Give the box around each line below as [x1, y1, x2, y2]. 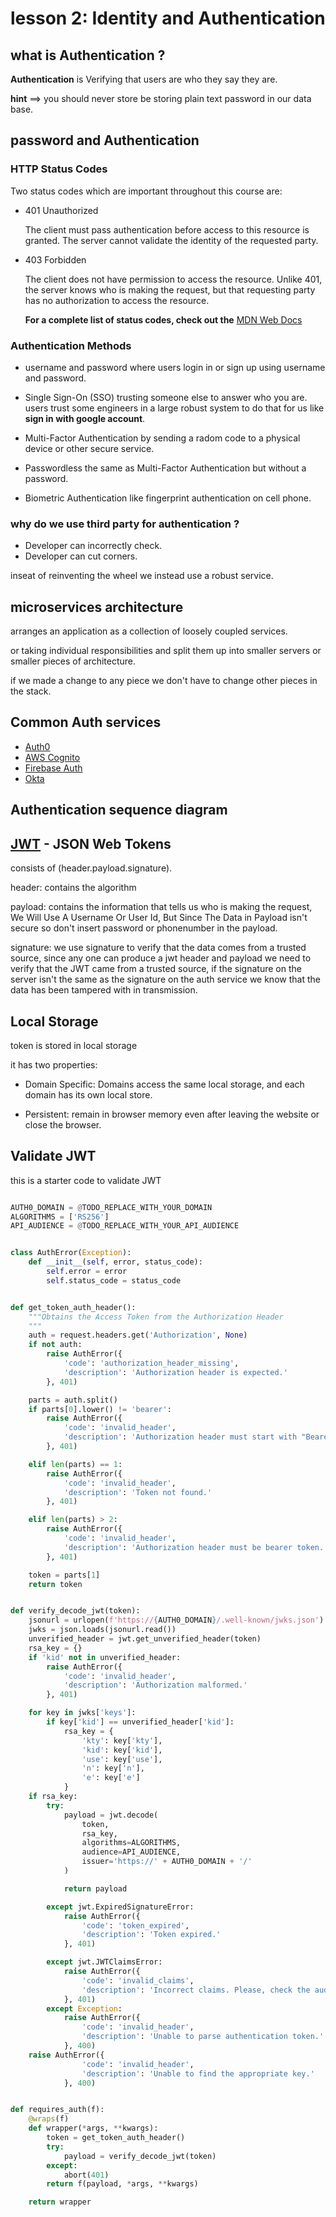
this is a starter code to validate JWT [10, 1174, 162, 1186]
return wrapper [28, 2197, 92, 2207]
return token [28, 1579, 83, 1589]
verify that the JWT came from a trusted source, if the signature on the [10, 963, 302, 975]
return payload [63, 1883, 128, 1894]
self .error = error [46, 1267, 128, 1277]
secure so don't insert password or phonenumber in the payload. [10, 922, 278, 934]
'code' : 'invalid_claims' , [81, 1975, 195, 1986]
